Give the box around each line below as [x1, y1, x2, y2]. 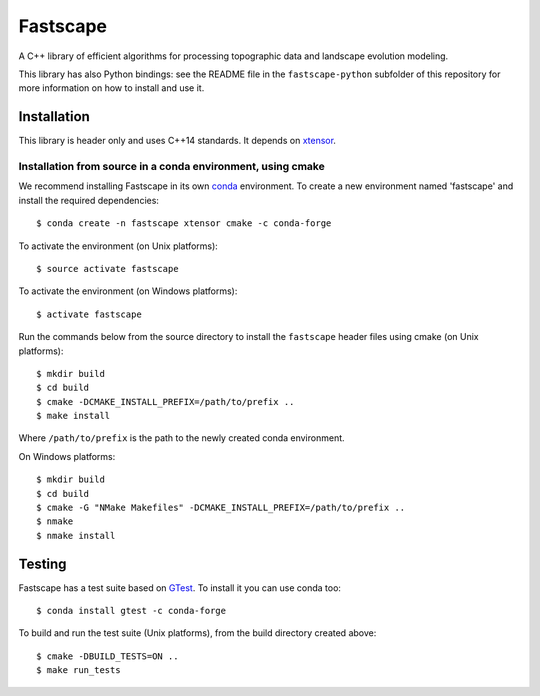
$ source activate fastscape [36, 263, 179, 274]
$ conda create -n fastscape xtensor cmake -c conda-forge [36, 218, 332, 229]
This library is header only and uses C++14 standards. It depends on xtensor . [18, 135, 337, 147]
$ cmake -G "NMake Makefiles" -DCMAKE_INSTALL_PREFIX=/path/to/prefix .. [36, 502, 406, 514]
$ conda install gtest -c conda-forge [36, 605, 227, 617]
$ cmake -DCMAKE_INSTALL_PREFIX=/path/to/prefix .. [36, 396, 295, 407]
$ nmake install [36, 530, 116, 541]
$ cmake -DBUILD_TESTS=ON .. [36, 650, 179, 662]
